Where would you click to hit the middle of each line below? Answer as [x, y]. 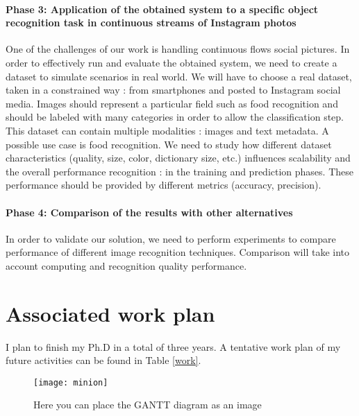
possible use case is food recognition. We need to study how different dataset [169, 144]
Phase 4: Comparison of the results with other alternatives [149, 212]
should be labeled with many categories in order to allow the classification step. [175, 117]
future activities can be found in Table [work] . [103, 360]
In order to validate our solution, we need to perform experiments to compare [171, 238]
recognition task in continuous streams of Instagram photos [151, 23]
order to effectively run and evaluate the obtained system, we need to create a [172, 62]
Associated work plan [110, 313]
